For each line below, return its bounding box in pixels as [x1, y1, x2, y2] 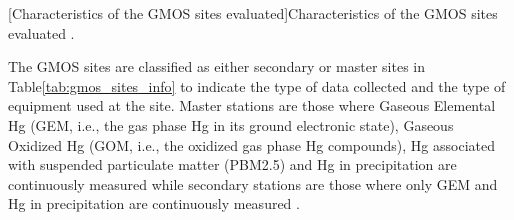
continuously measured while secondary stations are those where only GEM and [8, 173, 498, 194]
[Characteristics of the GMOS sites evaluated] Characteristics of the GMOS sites [8, 3, 498, 23]
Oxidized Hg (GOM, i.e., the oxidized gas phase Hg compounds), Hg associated [8, 134, 495, 155]
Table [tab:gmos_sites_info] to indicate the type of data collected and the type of [8, 75, 506, 96]
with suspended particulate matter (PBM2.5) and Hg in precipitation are [8, 154, 457, 175]
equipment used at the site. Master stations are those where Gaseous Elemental [8, 95, 496, 116]
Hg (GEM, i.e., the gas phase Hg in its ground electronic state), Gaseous [8, 114, 454, 135]
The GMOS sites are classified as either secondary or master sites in [8, 56, 426, 77]
